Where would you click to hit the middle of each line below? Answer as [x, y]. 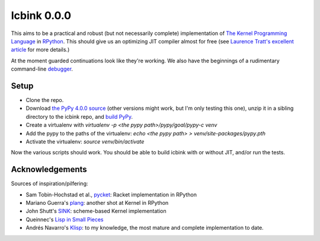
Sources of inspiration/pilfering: [49, 183]
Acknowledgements [49, 169]
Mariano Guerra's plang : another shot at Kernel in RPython [97, 203]
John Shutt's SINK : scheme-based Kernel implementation [96, 211]
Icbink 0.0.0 [41, 15]
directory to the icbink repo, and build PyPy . [79, 116]
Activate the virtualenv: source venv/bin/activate [85, 141]
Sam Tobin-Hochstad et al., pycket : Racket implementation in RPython [111, 194]
